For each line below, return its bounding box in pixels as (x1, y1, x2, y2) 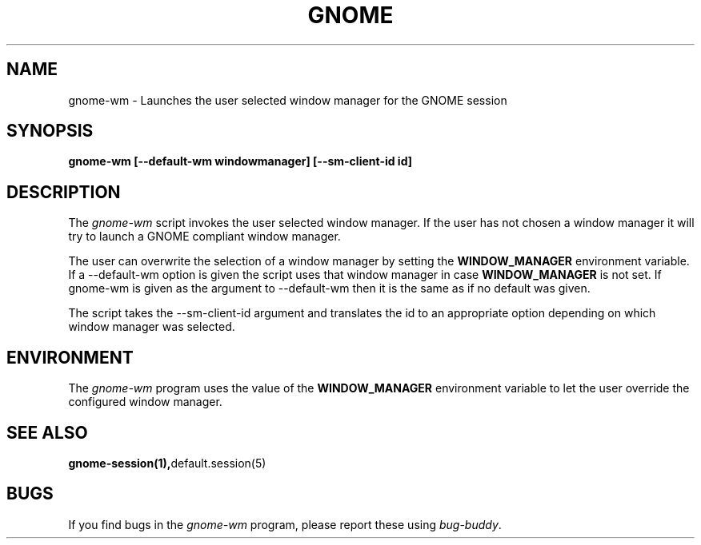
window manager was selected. (68, 320, 235, 334)
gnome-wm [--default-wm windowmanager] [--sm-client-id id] (68, 154, 413, 169)
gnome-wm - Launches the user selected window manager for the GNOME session (68, 93, 507, 107)
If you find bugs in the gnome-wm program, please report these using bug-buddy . (68, 517, 502, 531)
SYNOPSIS (6, 121, 94, 141)
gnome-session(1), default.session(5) (68, 455, 266, 470)
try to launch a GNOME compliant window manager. (68, 229, 341, 244)
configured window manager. (68, 395, 222, 409)
